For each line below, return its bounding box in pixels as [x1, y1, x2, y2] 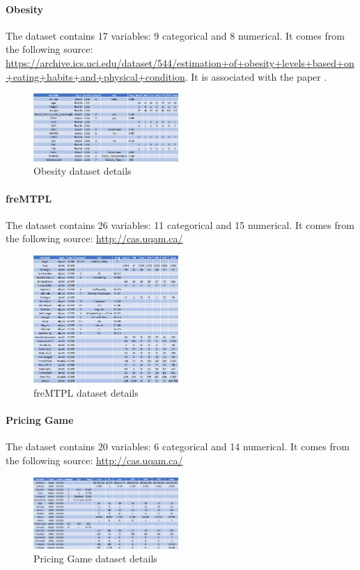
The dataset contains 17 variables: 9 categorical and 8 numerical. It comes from [6, 28, 345, 42]
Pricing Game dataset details [33, 551, 157, 566]
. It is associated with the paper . [185, 69, 327, 84]
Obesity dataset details [33, 164, 132, 178]
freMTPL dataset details [33, 385, 139, 399]
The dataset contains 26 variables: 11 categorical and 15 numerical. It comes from [6, 217, 354, 232]
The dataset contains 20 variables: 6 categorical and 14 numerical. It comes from [6, 439, 350, 454]
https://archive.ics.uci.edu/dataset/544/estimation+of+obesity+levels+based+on [6, 55, 354, 70]
